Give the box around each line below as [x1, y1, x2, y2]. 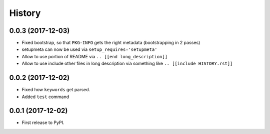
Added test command [21, 94, 69, 100]
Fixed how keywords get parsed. [21, 87, 90, 93]
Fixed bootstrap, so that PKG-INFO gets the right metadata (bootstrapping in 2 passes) [21, 40, 200, 46]
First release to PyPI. [21, 120, 64, 126]
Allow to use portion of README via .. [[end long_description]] [21, 53, 167, 59]
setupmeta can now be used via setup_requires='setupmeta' [21, 46, 157, 52]
